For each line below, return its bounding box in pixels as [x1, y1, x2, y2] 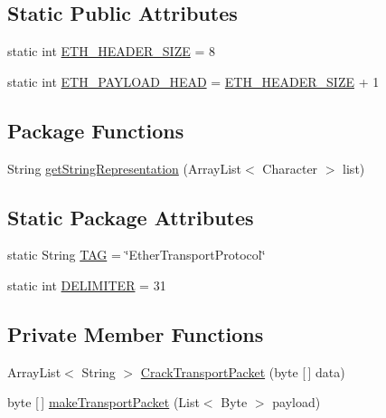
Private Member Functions [7, 319, 264, 347]
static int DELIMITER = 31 [7, 275, 166, 294]
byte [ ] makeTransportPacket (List [7, 393, 200, 412]
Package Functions [7, 116, 184, 144]
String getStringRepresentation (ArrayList [7, 158, 242, 177]
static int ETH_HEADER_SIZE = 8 [7, 42, 215, 61]
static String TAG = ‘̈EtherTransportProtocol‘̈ [7, 245, 266, 264]
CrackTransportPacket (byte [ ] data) [140, 362, 345, 381]
